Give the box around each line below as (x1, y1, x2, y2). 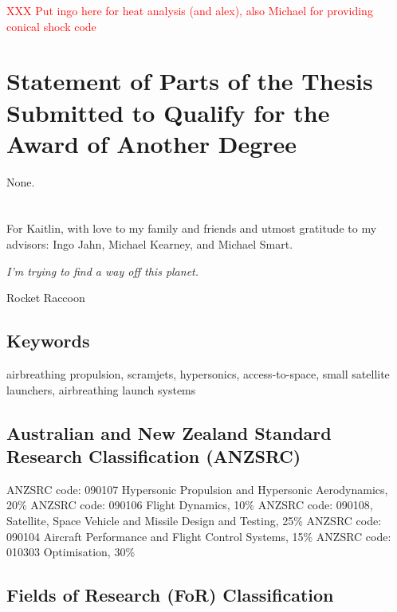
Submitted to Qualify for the (6, 96, 330, 128)
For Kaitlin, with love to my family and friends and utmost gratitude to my (6, 220, 377, 237)
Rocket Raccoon (6, 289, 85, 306)
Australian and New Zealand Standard (6, 420, 332, 445)
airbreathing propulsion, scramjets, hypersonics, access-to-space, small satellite (6, 366, 390, 382)
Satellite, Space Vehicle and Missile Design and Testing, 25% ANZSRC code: (6, 512, 382, 529)
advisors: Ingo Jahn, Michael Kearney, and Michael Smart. (6, 236, 293, 253)
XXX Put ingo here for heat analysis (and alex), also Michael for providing (6, 2, 373, 18)
